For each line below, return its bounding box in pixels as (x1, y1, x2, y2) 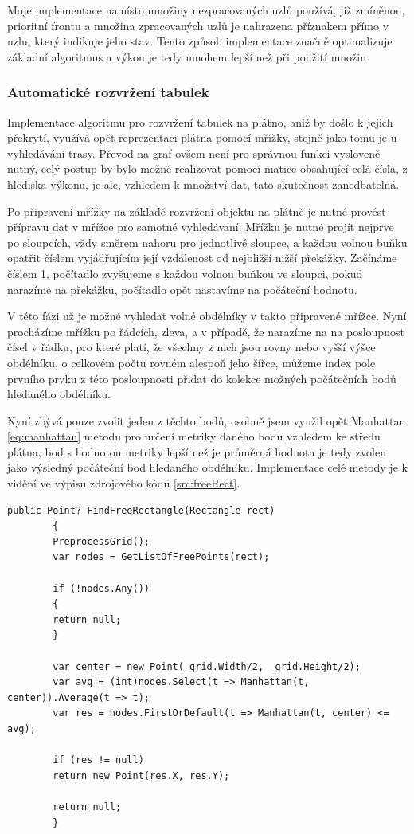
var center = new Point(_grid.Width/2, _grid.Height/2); (53, 660, 361, 672)
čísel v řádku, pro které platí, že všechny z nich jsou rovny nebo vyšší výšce (7, 339, 376, 355)
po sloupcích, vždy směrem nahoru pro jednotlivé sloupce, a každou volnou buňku (7, 233, 408, 250)
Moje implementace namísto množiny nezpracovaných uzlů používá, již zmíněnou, (7, 2, 405, 18)
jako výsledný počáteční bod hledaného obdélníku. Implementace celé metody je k (7, 459, 408, 476)
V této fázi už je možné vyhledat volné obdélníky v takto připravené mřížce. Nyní (7, 307, 407, 324)
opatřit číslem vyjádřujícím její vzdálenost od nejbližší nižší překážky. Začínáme (7, 249, 397, 266)
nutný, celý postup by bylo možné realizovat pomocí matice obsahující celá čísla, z (7, 160, 408, 177)
